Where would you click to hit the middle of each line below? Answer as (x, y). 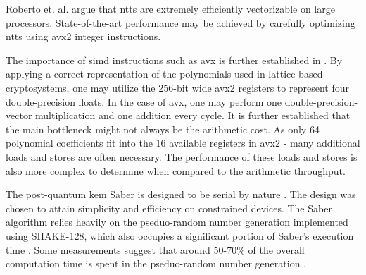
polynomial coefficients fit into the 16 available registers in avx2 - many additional (183, 143)
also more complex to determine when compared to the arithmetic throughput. (176, 170)
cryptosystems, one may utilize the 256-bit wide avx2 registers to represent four (177, 87)
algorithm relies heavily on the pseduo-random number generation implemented (177, 222)
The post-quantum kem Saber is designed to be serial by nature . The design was (181, 194)
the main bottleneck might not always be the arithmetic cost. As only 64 (163, 129)
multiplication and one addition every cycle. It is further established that (193, 115)
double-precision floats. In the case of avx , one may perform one (144, 101)
